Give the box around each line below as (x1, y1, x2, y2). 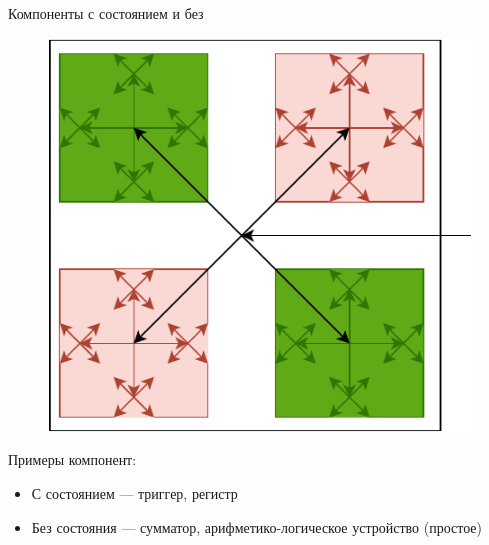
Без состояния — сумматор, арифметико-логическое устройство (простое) (31, 516, 483, 537)
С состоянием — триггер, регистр (31, 483, 238, 504)
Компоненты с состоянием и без (8, 3, 204, 23)
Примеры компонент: (8, 449, 137, 470)
